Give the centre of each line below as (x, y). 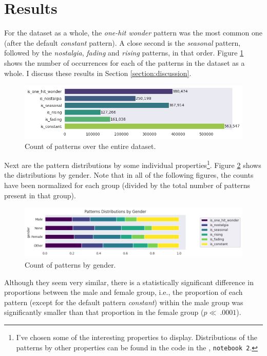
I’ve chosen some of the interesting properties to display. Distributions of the (137, 337)
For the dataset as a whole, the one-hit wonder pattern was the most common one (133, 33)
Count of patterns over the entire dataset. (90, 146)
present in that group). (40, 195)
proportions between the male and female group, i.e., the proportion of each (123, 292)
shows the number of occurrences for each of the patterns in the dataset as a (125, 62)
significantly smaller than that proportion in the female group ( (104, 312)
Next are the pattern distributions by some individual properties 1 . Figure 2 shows (133, 164)
